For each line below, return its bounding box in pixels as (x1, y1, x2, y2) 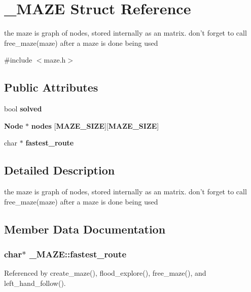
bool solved (4, 103, 42, 114)
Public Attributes (4, 79, 98, 95)
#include (4, 54, 32, 65)
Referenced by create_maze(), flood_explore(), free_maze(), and (4, 268, 206, 278)
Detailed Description (4, 162, 115, 178)
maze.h (44, 54, 66, 65)
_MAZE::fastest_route (29, 247, 127, 260)
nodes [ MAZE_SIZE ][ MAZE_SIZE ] (31, 120, 159, 131)
